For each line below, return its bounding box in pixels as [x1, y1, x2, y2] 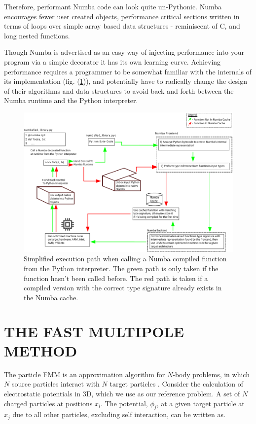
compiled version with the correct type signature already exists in [24, 283, 222, 293]
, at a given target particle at [156, 398, 245, 408]
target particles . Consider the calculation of [110, 379, 244, 389]
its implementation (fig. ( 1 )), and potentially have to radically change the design [4, 76, 247, 86]
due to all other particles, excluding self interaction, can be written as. [12, 409, 225, 420]
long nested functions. [4, 30, 70, 40]
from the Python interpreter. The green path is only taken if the [24, 263, 219, 274]
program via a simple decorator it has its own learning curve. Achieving [4, 56, 221, 67]
